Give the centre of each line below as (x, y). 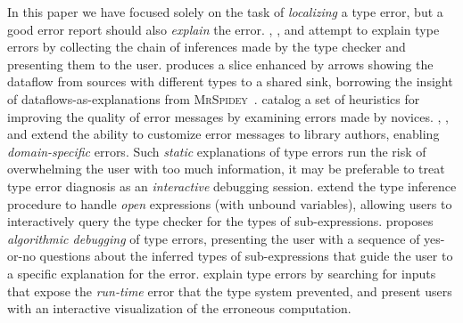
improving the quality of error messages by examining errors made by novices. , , (228, 116)
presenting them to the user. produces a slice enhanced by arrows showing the (220, 64)
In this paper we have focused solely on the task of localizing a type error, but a (225, 12)
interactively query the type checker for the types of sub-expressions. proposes (220, 221)
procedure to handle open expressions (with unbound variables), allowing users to (230, 203)
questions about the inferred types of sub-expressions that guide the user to (246, 256)
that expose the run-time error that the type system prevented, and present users (230, 291)
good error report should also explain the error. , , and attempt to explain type (223, 29)
